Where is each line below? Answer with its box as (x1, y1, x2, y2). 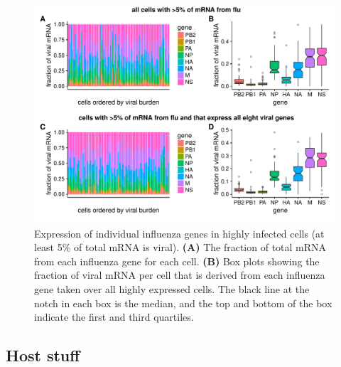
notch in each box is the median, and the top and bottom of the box (34, 295, 332, 310)
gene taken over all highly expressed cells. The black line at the (34, 281, 310, 296)
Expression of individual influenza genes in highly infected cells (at (34, 225, 325, 240)
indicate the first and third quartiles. (34, 309, 194, 324)
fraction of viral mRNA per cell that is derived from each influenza (34, 267, 325, 282)
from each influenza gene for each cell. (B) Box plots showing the (34, 253, 320, 268)
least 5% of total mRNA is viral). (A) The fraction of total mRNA (34, 240, 327, 255)
